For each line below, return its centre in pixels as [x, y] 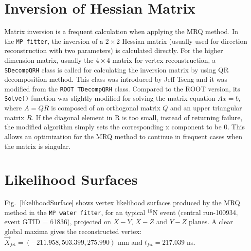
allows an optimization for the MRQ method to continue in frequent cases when [123, 136]
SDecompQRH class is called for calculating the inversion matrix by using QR [117, 69]
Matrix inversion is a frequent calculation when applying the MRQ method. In [121, 31]
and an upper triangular [206, 108]
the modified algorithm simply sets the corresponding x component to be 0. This [125, 127]
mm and [130, 242]
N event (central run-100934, [195, 212]
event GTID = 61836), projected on [58, 222]
